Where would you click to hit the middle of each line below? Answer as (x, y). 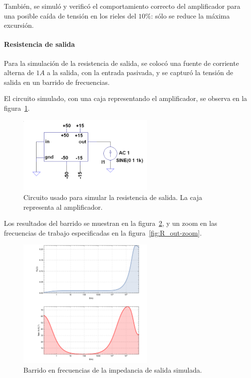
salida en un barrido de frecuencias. (57, 82)
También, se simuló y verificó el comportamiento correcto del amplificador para (122, 6)
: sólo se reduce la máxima (190, 15)
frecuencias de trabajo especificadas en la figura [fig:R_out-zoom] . (103, 232)
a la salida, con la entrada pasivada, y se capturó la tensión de (140, 72)
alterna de (19, 72)
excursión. (19, 25)
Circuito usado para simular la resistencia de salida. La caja (113, 197)
